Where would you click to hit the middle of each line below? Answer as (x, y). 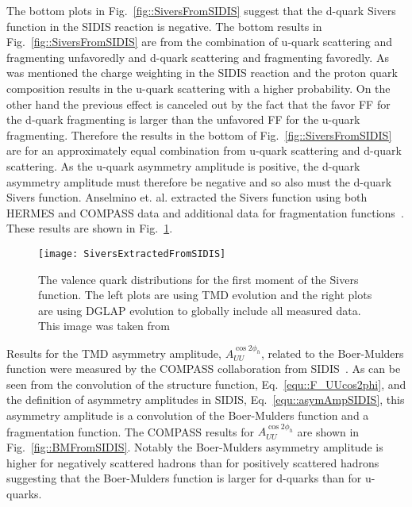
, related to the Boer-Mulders (332, 353)
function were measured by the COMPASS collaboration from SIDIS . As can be (204, 369)
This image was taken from (104, 326)
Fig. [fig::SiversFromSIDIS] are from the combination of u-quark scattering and (199, 42)
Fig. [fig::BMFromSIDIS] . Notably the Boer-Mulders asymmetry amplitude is (195, 447)
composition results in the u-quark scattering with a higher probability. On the (198, 88)
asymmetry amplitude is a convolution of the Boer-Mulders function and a (188, 415)
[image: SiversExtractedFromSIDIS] (132, 253)
